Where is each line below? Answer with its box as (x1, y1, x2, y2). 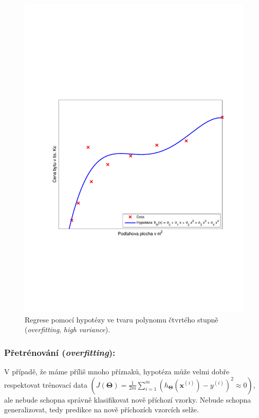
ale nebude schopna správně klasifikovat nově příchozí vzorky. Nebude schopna (4, 394, 251, 405)
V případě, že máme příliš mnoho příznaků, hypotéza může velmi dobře (4, 366, 230, 376)
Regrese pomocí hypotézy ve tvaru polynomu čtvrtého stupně (25, 314, 218, 325)
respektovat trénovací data (4, 379, 87, 390)
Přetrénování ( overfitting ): (4, 346, 116, 358)
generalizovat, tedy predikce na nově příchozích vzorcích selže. (4, 404, 199, 415)
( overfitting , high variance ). (25, 324, 110, 335)
